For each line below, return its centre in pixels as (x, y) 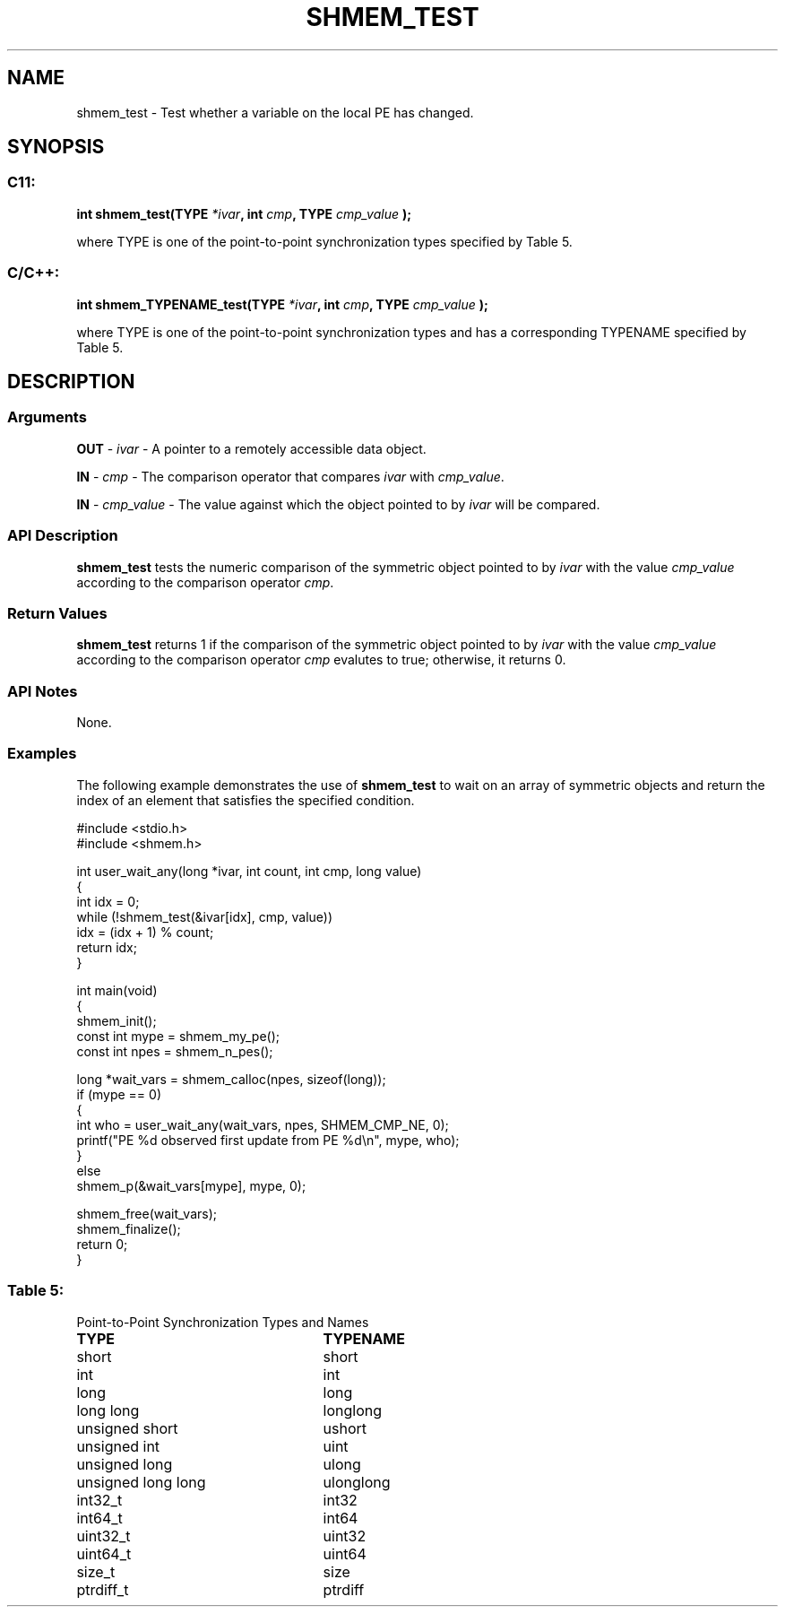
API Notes (43, 691)
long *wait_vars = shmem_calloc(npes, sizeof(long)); (231, 1079)
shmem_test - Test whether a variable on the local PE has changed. (275, 112)
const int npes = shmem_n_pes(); (175, 1051)
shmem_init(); (116, 1020)
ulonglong (357, 1482)
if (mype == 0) (119, 1094)
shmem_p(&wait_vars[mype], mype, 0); (191, 1185)
